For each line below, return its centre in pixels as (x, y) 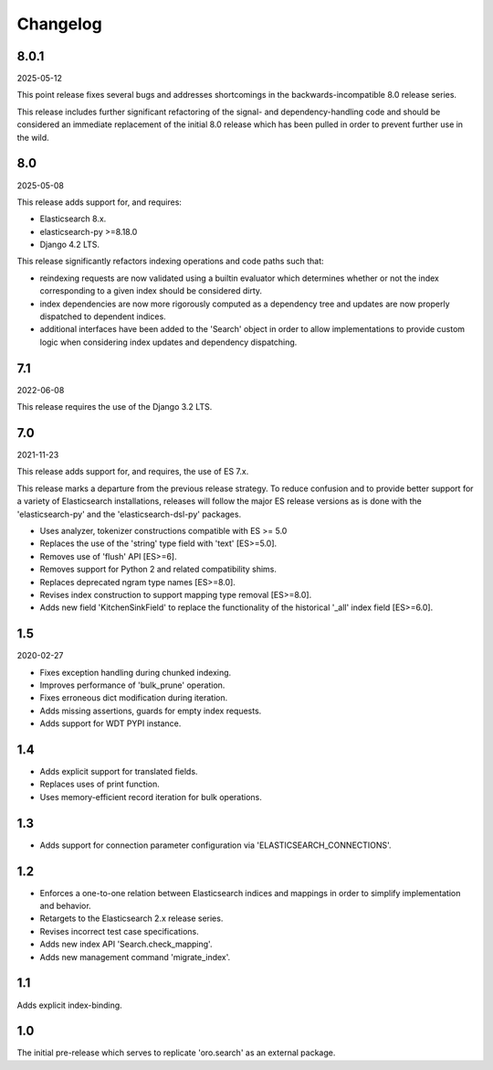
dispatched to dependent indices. (103, 316)
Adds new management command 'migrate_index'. (135, 957)
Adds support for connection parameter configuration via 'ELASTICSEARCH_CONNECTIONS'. (215, 845)
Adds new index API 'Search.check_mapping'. (126, 944)
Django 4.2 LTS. (70, 245)
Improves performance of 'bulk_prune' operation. (132, 685)
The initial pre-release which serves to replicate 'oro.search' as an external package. (176, 1053)
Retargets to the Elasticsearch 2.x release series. (131, 918)
